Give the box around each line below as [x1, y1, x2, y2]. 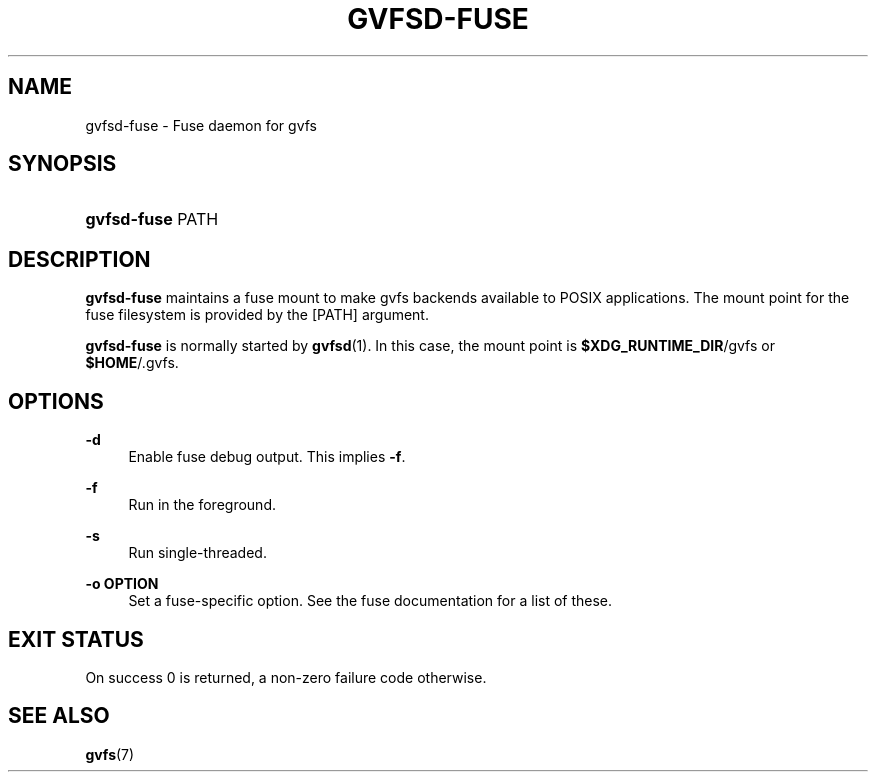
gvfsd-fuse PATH [85, 209, 219, 230]
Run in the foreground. [128, 496, 276, 514]
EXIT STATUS [8, 626, 144, 652]
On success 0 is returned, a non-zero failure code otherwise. [85, 668, 487, 686]
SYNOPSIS [8, 151, 117, 177]
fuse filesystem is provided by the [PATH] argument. [85, 306, 429, 324]
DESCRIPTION [8, 246, 151, 272]
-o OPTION [85, 575, 159, 593]
